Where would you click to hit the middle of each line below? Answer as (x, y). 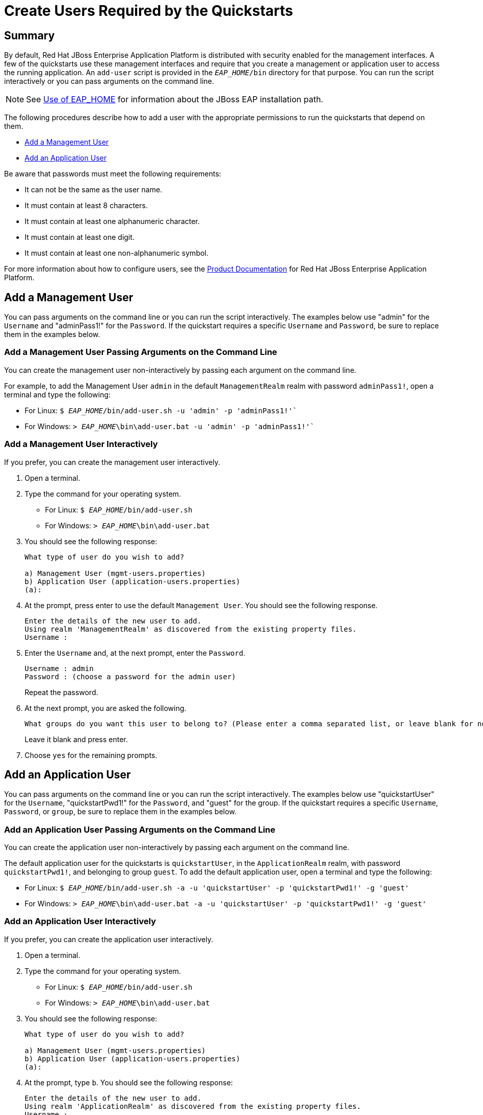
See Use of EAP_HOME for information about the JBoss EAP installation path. (175, 99)
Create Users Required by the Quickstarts (149, 11)
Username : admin (59, 668)
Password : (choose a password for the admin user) (130, 676)
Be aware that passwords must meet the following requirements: (113, 174)
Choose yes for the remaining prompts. (91, 755)
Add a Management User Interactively (81, 444)
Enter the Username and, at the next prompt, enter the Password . (135, 653)
